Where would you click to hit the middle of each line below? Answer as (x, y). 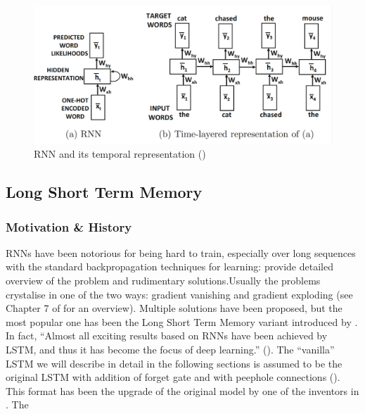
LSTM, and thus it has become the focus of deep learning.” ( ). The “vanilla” (170, 350)
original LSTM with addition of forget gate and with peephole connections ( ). (173, 377)
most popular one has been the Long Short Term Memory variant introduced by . (182, 321)
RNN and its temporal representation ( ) (120, 154)
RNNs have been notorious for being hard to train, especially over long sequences (181, 252)
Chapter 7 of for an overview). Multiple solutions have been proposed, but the (174, 308)
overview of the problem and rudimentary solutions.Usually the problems (163, 281)
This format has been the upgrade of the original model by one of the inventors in (182, 390)
